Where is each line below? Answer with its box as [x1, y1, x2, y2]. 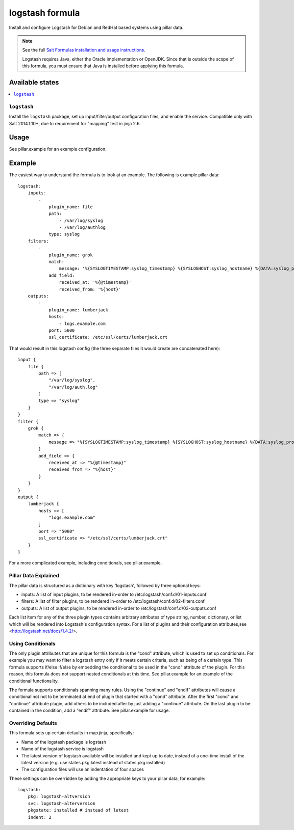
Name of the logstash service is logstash [21, 746, 104, 752]
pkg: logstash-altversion [27, 794, 91, 800]
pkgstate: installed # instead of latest [27, 807, 129, 813]
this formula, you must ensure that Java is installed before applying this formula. [22, 63, 184, 69]
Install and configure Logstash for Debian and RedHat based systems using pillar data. [9, 25, 184, 30]
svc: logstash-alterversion [27, 801, 96, 806]
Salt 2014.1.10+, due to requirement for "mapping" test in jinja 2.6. [9, 120, 141, 126]
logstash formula [9, 7, 80, 18]
